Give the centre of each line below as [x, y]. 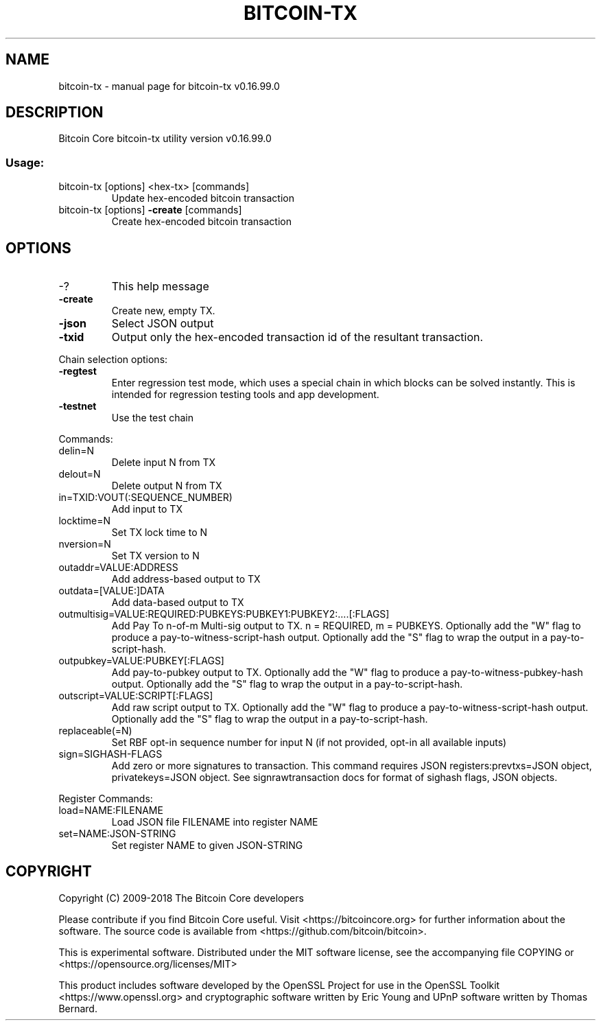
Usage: [25, 162]
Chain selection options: [113, 360]
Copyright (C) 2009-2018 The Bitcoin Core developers [181, 898]
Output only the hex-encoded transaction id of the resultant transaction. [297, 337]
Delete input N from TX [164, 463]
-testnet [78, 406]
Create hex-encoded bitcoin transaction [201, 222]
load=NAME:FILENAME [111, 811]
